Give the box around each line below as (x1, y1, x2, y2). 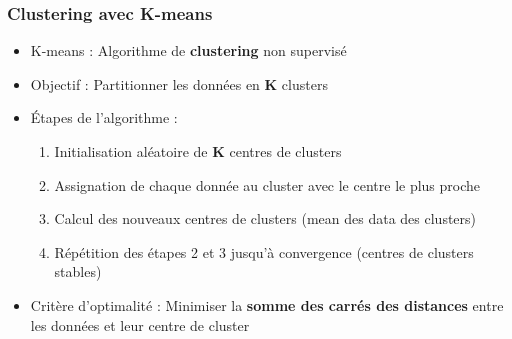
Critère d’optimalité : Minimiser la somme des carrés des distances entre (30, 294, 504, 315)
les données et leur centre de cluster (30, 314, 250, 335)
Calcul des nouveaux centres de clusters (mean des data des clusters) (54, 208, 477, 229)
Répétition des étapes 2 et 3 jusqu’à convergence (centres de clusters (54, 241, 474, 262)
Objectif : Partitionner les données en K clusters (30, 73, 328, 94)
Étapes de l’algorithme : (30, 107, 178, 128)
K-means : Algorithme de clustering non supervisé (30, 40, 347, 61)
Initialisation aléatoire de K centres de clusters (54, 141, 342, 161)
